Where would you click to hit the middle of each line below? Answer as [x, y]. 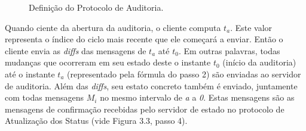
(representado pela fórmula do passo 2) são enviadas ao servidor [184, 74]
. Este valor [251, 27]
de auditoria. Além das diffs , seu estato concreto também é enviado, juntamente [151, 85]
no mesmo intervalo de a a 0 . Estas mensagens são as [197, 97]
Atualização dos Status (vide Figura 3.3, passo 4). [96, 121]
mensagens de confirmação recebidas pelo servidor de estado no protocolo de [145, 109]
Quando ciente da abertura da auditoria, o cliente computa [113, 27]
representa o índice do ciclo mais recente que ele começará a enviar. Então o [144, 39]
